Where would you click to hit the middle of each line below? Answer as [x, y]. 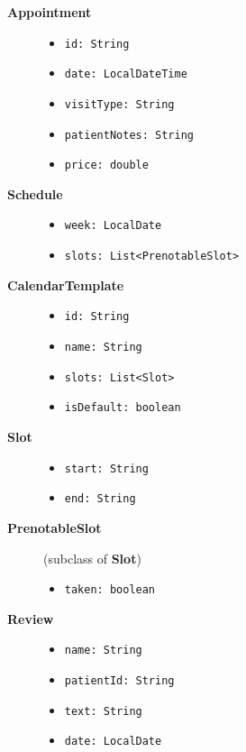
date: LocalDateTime [126, 74]
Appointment [50, 12]
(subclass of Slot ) [92, 558]
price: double [106, 165]
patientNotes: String [129, 135]
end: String [100, 499]
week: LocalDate [113, 226]
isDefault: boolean [123, 408]
